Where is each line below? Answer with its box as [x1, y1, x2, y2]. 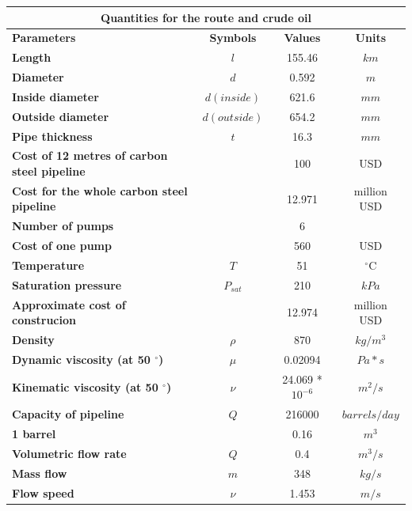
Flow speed [12, 484, 74, 501]
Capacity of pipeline [12, 406, 124, 422]
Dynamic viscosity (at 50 [12, 350, 151, 367]
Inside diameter [12, 88, 99, 104]
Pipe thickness [12, 127, 93, 144]
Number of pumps [12, 218, 114, 234]
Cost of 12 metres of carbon [12, 147, 168, 164]
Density [12, 331, 55, 348]
